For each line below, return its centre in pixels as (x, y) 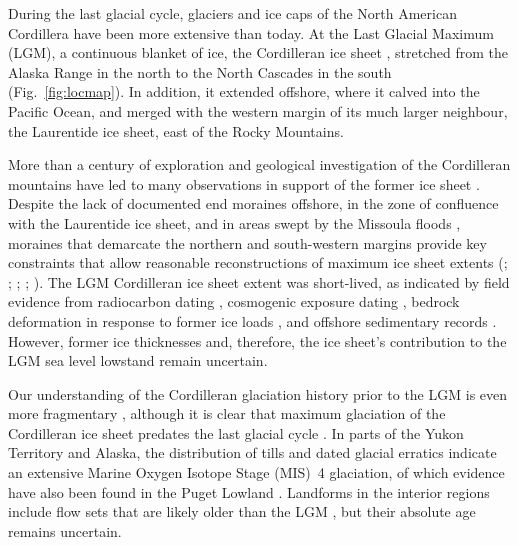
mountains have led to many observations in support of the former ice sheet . (244, 183)
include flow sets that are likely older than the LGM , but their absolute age (242, 511)
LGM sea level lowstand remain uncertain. (138, 360)
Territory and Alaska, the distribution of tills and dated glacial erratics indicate (252, 452)
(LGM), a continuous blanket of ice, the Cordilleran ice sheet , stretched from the (258, 52)
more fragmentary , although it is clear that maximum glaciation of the (227, 413)
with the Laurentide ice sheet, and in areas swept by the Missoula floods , (234, 222)
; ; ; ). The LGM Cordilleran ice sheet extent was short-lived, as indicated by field (259, 281)
